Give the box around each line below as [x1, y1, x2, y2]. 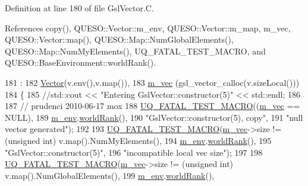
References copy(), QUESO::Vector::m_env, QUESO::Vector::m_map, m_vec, [5, 21, 291, 34]
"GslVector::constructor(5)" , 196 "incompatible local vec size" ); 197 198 [5, 146, 263, 158]
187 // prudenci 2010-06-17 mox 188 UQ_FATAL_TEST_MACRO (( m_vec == [5, 100, 300, 112]
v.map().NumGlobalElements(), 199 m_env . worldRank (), [5, 169, 215, 181]
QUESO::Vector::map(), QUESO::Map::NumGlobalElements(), [5, 33, 234, 46]
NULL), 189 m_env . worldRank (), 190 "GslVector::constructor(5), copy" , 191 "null [5, 111, 303, 123]
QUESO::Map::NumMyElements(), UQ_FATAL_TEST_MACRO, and [5, 44, 266, 57]
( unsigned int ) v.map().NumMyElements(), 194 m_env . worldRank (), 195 [5, 134, 272, 146]
